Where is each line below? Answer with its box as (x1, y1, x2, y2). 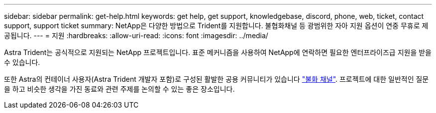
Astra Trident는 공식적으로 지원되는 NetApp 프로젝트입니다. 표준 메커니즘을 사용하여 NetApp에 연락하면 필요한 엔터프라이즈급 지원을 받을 (4, 48, 432, 56)
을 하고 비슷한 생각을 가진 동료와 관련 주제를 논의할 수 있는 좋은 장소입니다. (4, 85, 235, 93)
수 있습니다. (4, 58, 40, 66)
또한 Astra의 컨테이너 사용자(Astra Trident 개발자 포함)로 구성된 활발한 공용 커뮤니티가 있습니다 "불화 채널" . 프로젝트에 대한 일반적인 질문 (4, 75, 429, 83)
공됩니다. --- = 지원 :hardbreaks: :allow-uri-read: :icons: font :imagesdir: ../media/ (4, 31, 268, 40)
